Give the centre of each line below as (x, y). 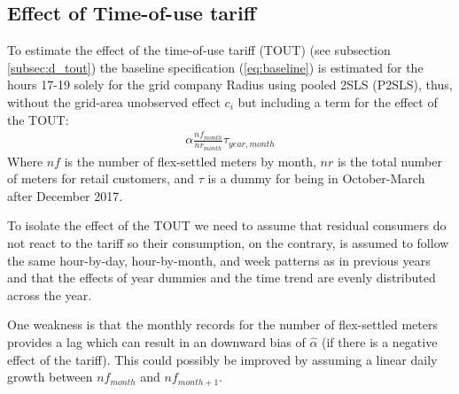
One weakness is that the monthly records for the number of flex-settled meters (222, 324)
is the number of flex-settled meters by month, (190, 161)
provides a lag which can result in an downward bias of (156, 341)
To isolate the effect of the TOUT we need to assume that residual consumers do (227, 225)
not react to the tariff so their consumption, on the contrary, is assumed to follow (228, 243)
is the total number (389, 161)
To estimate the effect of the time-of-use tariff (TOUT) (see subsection (199, 50)
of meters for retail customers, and (101, 178)
